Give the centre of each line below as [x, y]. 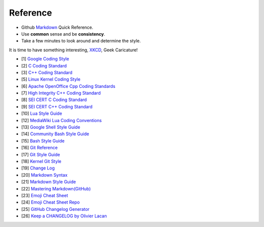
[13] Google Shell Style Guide [51, 127]
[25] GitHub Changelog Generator [55, 209]
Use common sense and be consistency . [63, 34]
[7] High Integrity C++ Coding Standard [61, 93]
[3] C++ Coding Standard [47, 72]
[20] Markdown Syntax [44, 175]
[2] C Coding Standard [44, 65]
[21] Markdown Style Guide [49, 182]
